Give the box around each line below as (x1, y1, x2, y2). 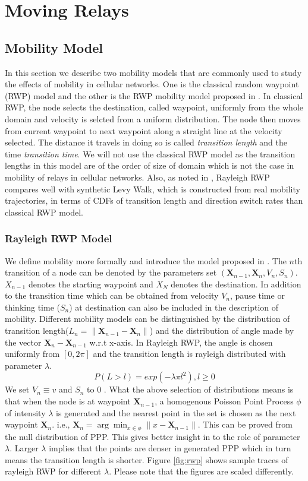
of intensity (5, 406, 46, 419)
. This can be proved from (197, 418, 293, 431)
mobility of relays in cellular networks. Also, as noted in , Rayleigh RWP (5, 170, 270, 183)
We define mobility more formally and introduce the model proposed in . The (5, 254, 287, 267)
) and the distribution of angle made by (149, 324, 294, 337)
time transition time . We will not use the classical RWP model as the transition (5, 147, 296, 160)
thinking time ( (5, 300, 60, 313)
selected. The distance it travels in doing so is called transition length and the (5, 136, 287, 148)
